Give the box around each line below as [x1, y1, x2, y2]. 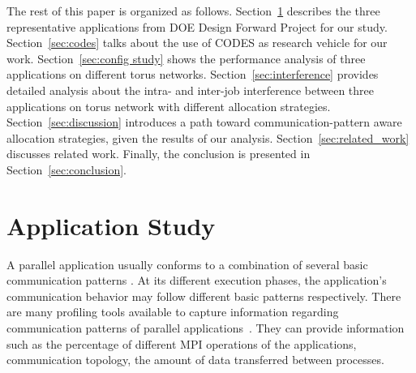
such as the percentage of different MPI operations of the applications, [6, 335, 357, 352]
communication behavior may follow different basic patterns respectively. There [6, 287, 401, 304]
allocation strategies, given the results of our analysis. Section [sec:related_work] [6, 129, 410, 146]
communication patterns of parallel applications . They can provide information [6, 319, 405, 337]
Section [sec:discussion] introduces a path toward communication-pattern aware [6, 114, 402, 131]
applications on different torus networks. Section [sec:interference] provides [6, 66, 379, 83]
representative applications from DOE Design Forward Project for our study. [6, 18, 388, 35]
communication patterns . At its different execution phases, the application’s [6, 272, 387, 289]
